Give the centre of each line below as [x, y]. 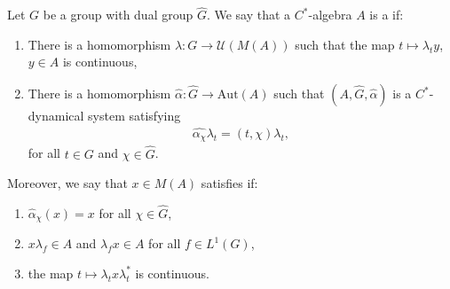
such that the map [345, 44]
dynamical [56, 115]
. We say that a [249, 15]
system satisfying [134, 115]
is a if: [387, 15]
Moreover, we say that [67, 183]
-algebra [330, 15]
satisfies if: [229, 183]
